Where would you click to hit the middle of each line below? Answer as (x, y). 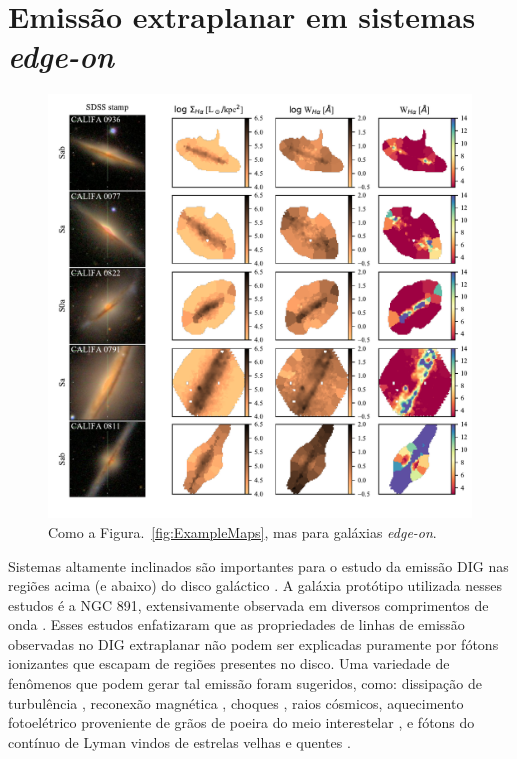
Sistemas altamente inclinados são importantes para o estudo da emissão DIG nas (258, 565)
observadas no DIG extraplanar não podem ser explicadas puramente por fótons (253, 643)
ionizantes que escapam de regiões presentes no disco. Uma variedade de (229, 663)
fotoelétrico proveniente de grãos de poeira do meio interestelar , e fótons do (241, 722)
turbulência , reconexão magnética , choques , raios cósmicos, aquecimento (236, 702)
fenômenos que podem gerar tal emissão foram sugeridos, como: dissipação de (245, 683)
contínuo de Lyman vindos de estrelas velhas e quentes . (179, 741)
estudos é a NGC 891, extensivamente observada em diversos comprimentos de (248, 604)
